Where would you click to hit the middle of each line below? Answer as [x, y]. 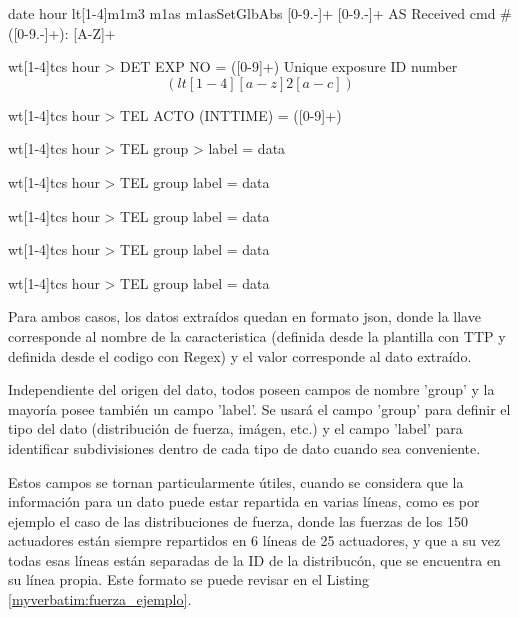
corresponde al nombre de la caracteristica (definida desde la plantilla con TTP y [257, 335]
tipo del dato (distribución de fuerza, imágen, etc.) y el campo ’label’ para [235, 428]
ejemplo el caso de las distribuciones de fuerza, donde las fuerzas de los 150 [238, 520]
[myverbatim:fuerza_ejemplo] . [100, 599]
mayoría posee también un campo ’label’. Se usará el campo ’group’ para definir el [259, 408]
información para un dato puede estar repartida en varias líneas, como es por [244, 501]
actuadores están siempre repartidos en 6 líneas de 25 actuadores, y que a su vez [254, 540]
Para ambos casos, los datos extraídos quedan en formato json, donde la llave [244, 316]
